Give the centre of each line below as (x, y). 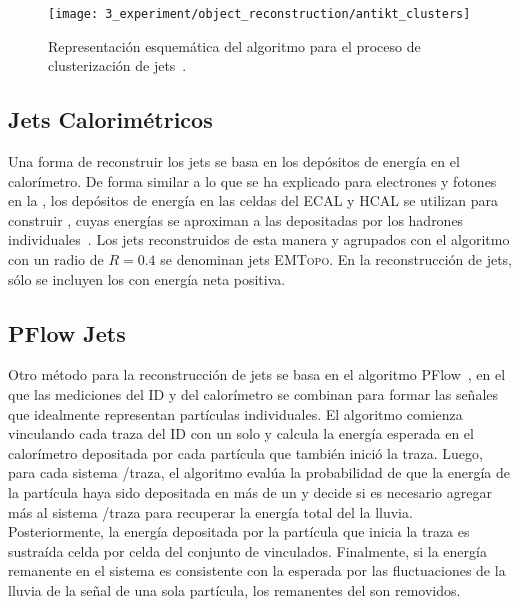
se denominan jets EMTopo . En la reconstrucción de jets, (336, 259)
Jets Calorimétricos (110, 119)
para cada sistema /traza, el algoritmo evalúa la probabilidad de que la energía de (259, 472)
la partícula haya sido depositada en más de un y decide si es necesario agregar (250, 491)
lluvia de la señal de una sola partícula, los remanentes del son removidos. (234, 589)
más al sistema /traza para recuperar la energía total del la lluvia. (210, 511)
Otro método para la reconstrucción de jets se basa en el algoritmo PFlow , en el (257, 374)
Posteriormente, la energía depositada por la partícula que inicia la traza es (239, 531)
